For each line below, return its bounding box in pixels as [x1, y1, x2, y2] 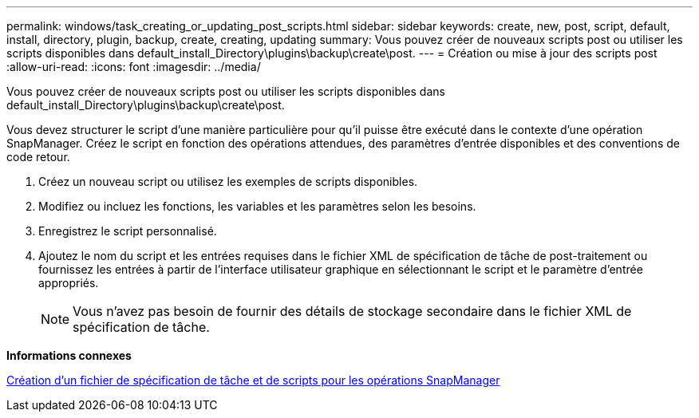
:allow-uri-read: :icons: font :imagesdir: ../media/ [6, 60, 261, 73]
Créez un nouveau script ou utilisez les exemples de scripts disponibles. [38, 175, 418, 188]
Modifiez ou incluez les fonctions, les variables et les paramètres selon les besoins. [38, 199, 476, 213]
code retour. [6, 150, 70, 164]
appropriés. [38, 276, 99, 290]
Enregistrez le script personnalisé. [38, 224, 217, 238]
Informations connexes [6, 349, 132, 362]
